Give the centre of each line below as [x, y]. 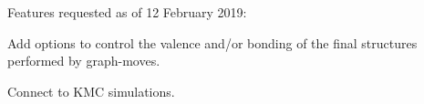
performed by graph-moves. [84, 61]
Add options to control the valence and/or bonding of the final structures [212, 42]
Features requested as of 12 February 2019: [127, 12]
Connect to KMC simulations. [91, 91]
